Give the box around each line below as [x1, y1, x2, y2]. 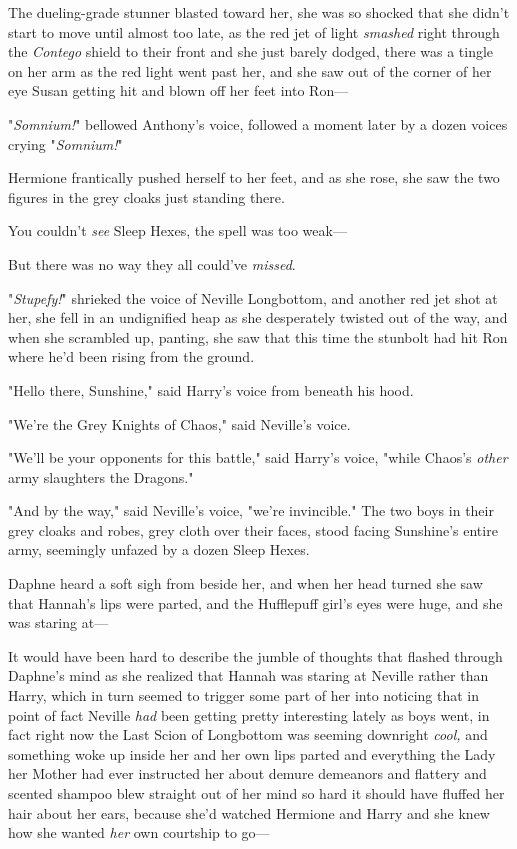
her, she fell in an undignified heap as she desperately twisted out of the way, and [8, 307, 508, 328]
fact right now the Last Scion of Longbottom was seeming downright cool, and [8, 724, 488, 745]
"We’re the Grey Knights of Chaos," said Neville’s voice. [8, 413, 351, 434]
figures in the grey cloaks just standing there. [8, 186, 285, 207]
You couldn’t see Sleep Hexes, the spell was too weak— [8, 220, 347, 241]
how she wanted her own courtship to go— [8, 822, 270, 843]
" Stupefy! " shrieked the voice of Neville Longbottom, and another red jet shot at [8, 287, 498, 308]
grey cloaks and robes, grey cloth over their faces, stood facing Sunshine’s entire [8, 519, 498, 540]
